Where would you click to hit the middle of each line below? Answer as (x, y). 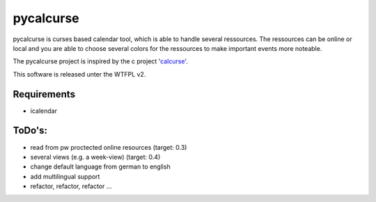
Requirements (44, 94)
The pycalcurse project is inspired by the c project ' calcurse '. (100, 61)
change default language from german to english (100, 166)
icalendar (44, 111)
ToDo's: (30, 131)
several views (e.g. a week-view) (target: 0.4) (95, 157)
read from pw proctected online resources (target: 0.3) (109, 147)
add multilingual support (65, 176)
